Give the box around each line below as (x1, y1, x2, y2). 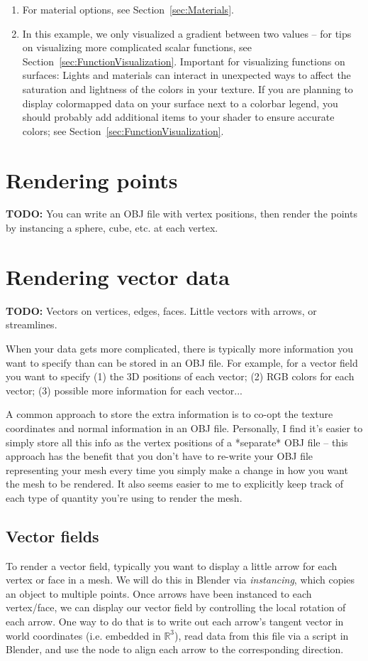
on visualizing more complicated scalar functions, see (22, 40, 252, 55)
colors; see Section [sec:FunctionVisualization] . (22, 123, 224, 138)
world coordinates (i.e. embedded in (6, 628, 161, 643)
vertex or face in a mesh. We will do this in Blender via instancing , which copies (6, 572, 355, 587)
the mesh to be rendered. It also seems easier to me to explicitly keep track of (6, 476, 344, 491)
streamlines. (6, 317, 57, 332)
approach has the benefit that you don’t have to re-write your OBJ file (6, 448, 313, 463)
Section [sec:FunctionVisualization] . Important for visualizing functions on (22, 53, 345, 68)
